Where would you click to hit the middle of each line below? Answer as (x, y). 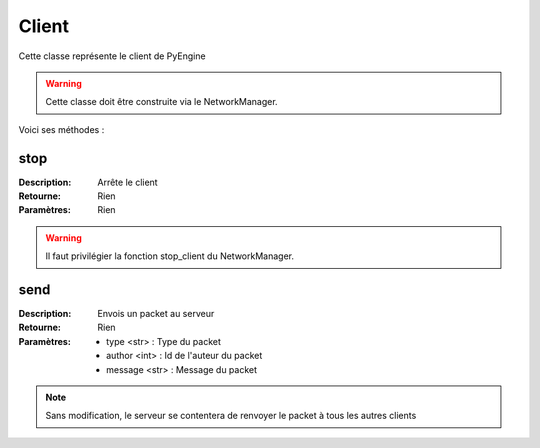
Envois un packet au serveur (156, 314)
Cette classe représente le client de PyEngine (112, 56)
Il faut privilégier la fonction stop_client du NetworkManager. (170, 256)
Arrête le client (128, 182)
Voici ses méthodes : (61, 129)
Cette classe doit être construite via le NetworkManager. (162, 102)
